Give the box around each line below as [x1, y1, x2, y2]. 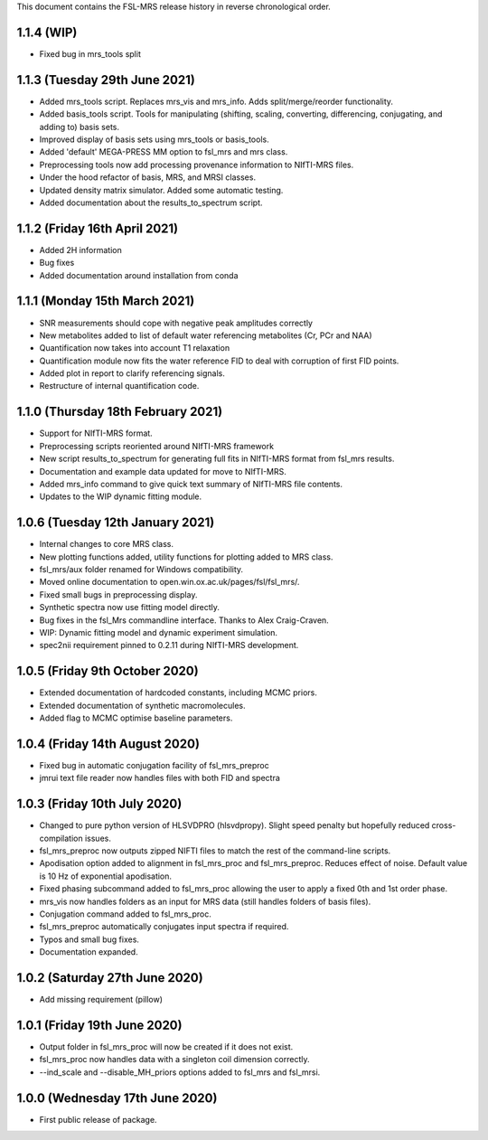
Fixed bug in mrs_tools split [39, 48, 142, 59]
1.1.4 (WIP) [16, 24, 78, 40]
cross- [431, 820, 456, 831]
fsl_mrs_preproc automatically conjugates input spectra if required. [39, 921, 289, 932]
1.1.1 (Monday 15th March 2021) [16, 294, 195, 309]
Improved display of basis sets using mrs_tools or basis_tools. [39, 134, 270, 145]
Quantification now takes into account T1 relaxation [39, 343, 230, 353]
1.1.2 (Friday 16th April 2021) [16, 221, 179, 236]
